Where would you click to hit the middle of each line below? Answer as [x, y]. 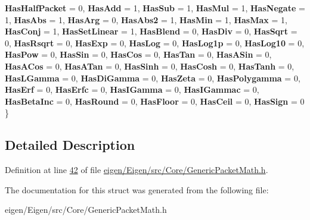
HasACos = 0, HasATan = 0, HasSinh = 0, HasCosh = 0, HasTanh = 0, [150, 66]
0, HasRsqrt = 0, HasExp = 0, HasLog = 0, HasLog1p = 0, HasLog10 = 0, [155, 43]
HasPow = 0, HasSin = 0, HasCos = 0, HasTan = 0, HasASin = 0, [138, 54]
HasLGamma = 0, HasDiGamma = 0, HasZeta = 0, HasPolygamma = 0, [153, 78]
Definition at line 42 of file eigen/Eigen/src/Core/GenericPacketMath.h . [137, 170]
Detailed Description [70, 145]
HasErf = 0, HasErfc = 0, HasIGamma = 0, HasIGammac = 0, [132, 89]
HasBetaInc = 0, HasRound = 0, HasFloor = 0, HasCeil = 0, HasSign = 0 [155, 101]
